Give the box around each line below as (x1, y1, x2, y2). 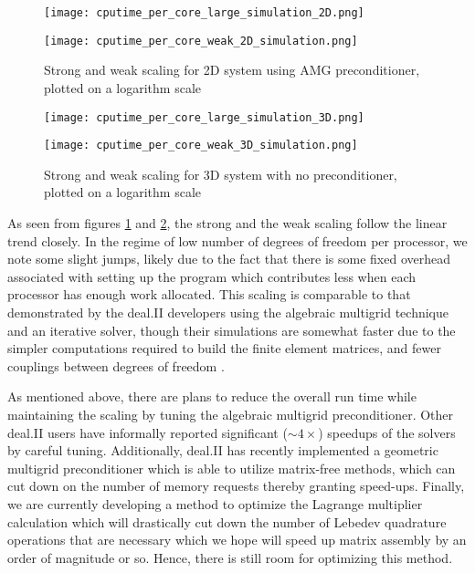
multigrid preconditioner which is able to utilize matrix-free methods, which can (7, 458, 456, 477)
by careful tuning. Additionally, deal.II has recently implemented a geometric (7, 441, 438, 460)
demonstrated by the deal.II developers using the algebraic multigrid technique (7, 302, 449, 321)
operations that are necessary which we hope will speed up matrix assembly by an (7, 530, 467, 549)
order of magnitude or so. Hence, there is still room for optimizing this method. (7, 547, 453, 567)
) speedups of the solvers (318, 422, 456, 442)
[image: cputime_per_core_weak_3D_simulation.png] (44, 139, 358, 152)
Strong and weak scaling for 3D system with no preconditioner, (44, 164, 397, 183)
